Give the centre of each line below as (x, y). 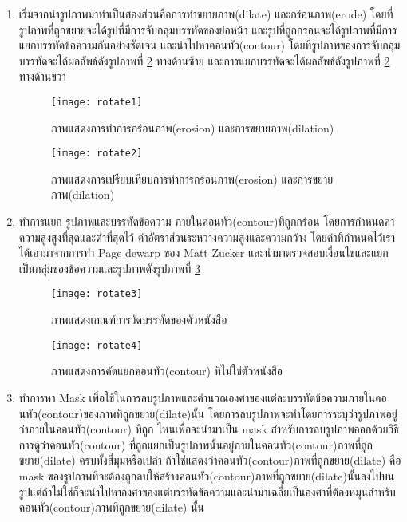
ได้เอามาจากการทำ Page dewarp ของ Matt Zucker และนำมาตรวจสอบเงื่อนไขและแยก (203, 253)
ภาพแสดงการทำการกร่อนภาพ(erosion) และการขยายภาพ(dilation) (192, 127)
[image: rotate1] (97, 102)
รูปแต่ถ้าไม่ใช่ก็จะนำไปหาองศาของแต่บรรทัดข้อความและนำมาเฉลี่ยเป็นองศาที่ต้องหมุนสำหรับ (207, 491)
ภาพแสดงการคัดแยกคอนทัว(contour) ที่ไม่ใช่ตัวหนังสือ (167, 371)
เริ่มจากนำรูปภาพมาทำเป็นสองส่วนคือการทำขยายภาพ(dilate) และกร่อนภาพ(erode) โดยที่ (206, 14)
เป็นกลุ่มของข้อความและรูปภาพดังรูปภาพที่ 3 (110, 268)
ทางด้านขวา (42, 76)
